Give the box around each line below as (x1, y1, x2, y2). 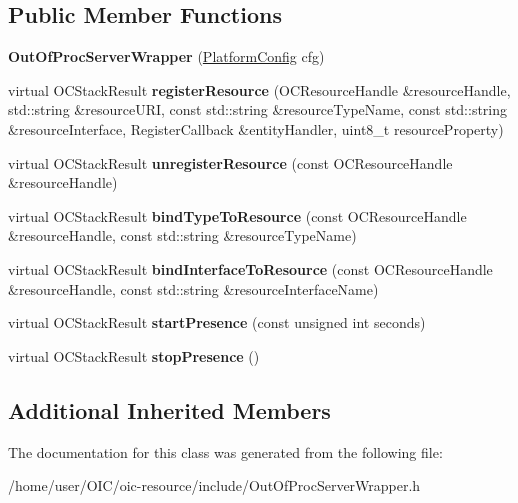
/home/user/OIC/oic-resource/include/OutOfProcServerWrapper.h (8, 475, 421, 496)
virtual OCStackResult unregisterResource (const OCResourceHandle (8, 152, 453, 173)
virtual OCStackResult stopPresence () (8, 345, 260, 366)
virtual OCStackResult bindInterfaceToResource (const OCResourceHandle (8, 258, 493, 279)
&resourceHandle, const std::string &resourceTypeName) (8, 225, 357, 246)
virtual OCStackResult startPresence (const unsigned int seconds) (8, 312, 426, 333)
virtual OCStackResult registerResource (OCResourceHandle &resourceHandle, (8, 79, 511, 100)
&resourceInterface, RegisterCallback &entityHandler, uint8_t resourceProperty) (8, 118, 504, 139)
